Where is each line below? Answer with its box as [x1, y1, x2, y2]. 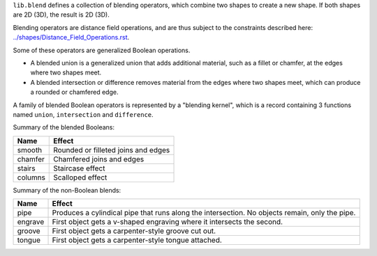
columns [17, 173, 45, 182]
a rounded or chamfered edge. [30, 88, 119, 97]
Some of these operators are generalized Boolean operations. [13, 46, 191, 54]
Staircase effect [53, 163, 105, 173]
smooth [17, 145, 43, 154]
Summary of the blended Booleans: [13, 123, 115, 131]
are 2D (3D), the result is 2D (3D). [13, 10, 110, 19]
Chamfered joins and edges [53, 154, 145, 163]
